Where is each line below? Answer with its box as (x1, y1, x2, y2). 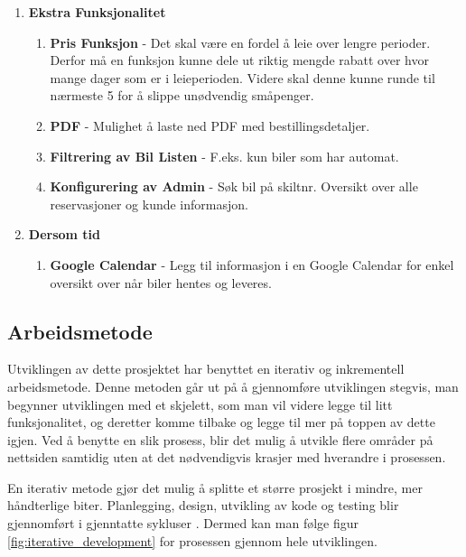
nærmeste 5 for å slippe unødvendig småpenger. (50, 86, 314, 105)
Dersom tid (28, 225, 101, 244)
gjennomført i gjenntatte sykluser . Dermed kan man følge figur (7, 514, 359, 533)
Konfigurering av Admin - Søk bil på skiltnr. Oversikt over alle (50, 177, 418, 196)
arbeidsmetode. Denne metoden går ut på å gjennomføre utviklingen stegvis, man (7, 376, 459, 395)
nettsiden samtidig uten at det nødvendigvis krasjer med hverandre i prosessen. (7, 448, 446, 467)
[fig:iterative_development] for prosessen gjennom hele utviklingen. (7, 531, 377, 550)
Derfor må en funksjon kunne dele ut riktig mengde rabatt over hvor (50, 51, 429, 70)
